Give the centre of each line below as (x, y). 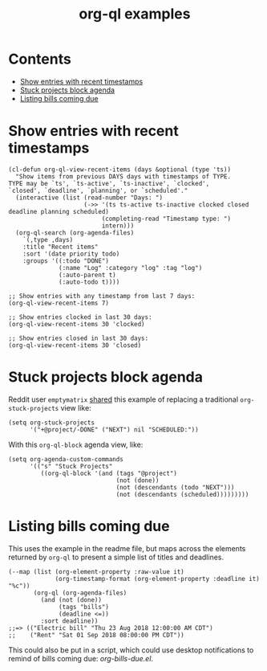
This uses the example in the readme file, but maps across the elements (127, 548)
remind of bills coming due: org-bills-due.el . (81, 658)
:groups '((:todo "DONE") (66, 261)
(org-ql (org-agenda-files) (80, 593)
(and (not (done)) (71, 599)
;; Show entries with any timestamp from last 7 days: (102, 296)
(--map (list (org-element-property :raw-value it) (96, 571)
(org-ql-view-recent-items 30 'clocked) (77, 324)
